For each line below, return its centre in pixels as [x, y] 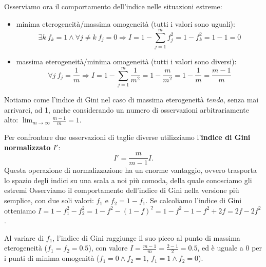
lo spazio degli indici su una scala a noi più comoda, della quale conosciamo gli [128, 180]
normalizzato [27, 147]
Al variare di [24, 237]
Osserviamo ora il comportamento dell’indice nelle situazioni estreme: [113, 6]
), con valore [108, 248]
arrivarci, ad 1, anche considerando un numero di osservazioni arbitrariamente [127, 109]
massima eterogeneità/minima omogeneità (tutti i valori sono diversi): [126, 61]
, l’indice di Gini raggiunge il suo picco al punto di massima [146, 237]
